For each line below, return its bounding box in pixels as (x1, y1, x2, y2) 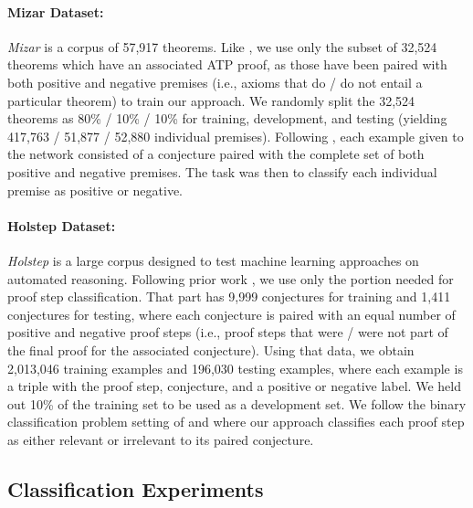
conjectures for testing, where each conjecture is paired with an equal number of (7, 304, 456, 323)
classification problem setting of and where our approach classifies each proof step (7, 412, 465, 431)
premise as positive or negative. (7, 180, 184, 199)
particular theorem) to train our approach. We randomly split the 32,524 (7, 90, 415, 110)
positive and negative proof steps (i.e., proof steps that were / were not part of (7, 323, 448, 342)
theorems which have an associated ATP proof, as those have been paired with (7, 55, 447, 74)
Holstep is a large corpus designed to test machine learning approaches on (7, 250, 419, 270)
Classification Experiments (7, 474, 264, 503)
